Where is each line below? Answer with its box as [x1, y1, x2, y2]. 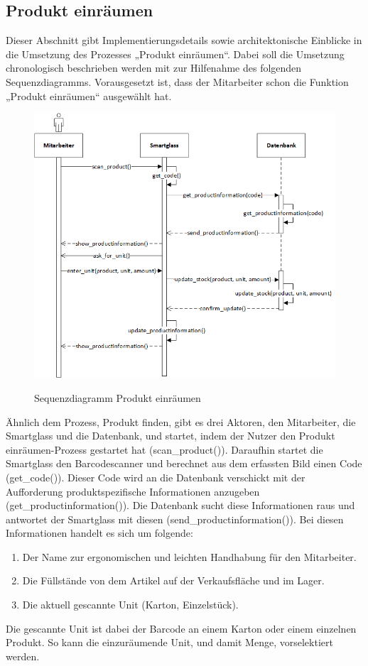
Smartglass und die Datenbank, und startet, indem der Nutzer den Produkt [6, 428, 335, 443]
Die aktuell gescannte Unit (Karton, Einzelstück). [22, 597, 239, 612]
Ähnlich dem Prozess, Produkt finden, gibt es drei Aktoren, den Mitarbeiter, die [6, 414, 356, 429]
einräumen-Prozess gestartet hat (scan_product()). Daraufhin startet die [6, 442, 323, 457]
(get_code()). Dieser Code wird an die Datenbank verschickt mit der [6, 469, 305, 484]
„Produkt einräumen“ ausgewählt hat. [6, 88, 172, 103]
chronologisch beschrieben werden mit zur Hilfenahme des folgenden [6, 60, 302, 75]
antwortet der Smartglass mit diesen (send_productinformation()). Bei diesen [6, 511, 344, 526]
